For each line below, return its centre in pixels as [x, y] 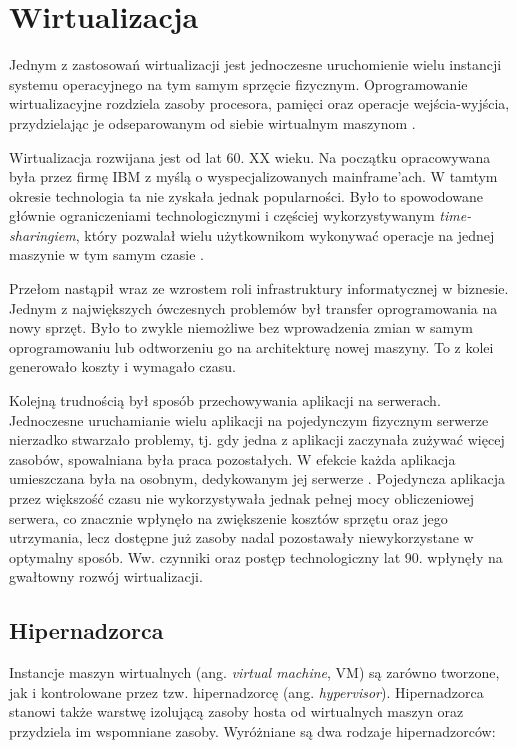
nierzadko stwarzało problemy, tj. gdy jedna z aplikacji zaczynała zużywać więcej [257, 439]
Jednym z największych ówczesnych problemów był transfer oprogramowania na [253, 307]
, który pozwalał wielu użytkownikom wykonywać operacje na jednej [285, 234]
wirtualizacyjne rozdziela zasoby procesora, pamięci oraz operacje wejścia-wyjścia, [259, 103]
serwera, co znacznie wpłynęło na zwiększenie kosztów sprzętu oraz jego [228, 517]
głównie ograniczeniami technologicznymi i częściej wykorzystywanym [222, 215]
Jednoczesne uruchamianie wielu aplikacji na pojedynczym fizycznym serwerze [249, 419]
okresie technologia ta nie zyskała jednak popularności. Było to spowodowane [246, 195]
